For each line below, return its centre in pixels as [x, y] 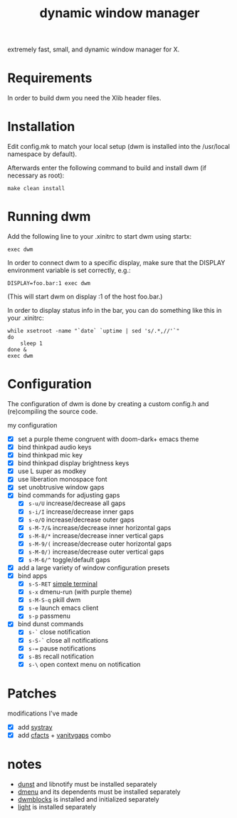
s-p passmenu [49, 616]
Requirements [50, 78]
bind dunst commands [51, 624]
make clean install [36, 189]
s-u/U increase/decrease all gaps [77, 503]
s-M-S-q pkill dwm [54, 600]
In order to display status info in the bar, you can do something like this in [115, 310]
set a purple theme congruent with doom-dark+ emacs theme [108, 439]
